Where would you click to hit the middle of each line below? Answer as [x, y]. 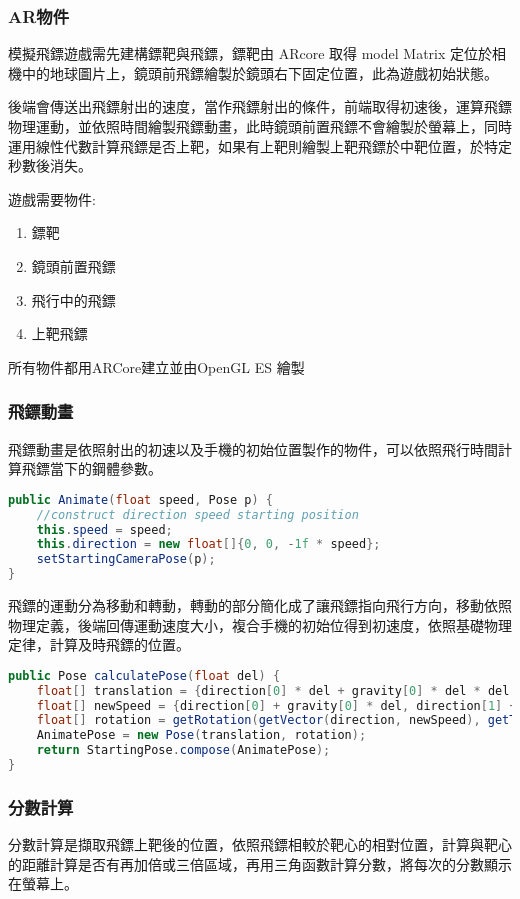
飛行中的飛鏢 [73, 299]
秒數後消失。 [50, 165]
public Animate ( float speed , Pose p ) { [140, 499]
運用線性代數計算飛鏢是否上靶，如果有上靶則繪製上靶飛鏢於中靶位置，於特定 [260, 145]
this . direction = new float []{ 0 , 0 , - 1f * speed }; [208, 544]
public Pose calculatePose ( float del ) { [144, 675]
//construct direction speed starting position [197, 514]
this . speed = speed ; [104, 529]
